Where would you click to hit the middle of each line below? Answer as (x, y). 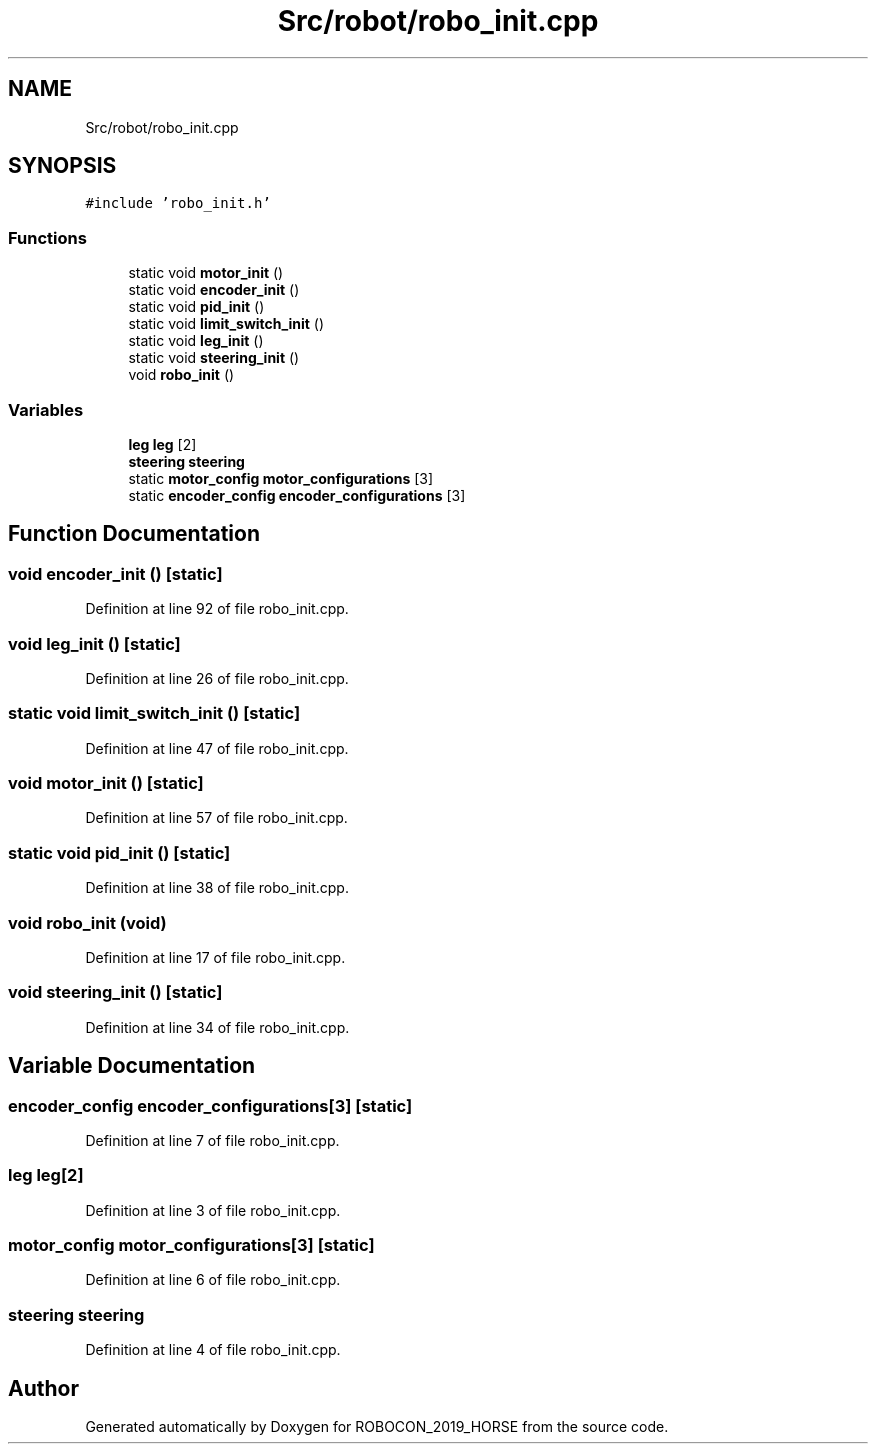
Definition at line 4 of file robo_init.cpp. (213, 1350)
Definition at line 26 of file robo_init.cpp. (217, 678)
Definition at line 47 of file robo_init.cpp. (217, 748)
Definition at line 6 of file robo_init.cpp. (213, 1280)
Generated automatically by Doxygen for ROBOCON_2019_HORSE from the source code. (377, 1426)
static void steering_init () (214, 358)
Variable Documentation (132, 1066)
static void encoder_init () (214, 290)
